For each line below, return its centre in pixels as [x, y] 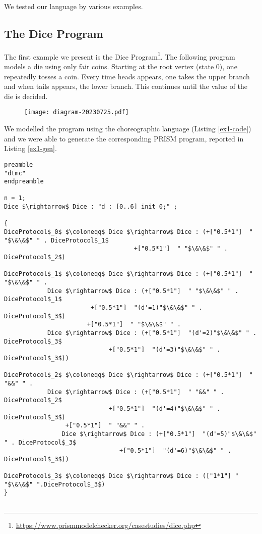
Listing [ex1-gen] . [30, 148]
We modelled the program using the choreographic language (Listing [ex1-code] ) [128, 129]
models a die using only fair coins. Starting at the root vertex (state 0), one [121, 66]
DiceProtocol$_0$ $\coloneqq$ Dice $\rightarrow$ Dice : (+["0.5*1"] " [128, 232]
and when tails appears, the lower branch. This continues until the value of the [126, 86]
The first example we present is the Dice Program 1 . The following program [120, 56]
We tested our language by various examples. [74, 6]
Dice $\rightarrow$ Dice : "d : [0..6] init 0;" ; [91, 207]
